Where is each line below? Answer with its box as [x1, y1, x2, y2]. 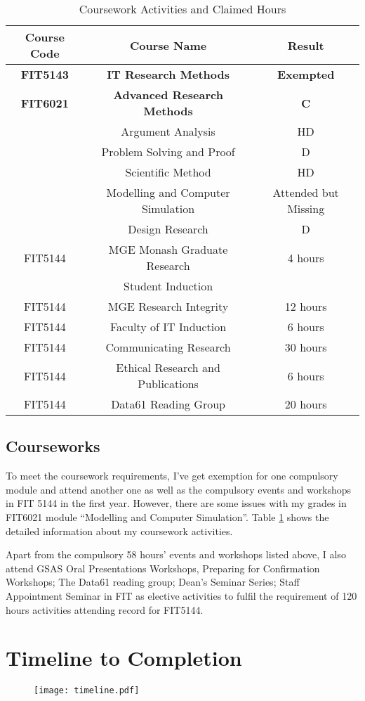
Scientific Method [125, 164, 211, 180]
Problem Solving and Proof [101, 143, 235, 160]
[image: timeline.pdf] [34, 686, 140, 696]
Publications [138, 375, 199, 392]
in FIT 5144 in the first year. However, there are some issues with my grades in [6, 496, 347, 510]
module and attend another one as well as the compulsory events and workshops [6, 482, 352, 496]
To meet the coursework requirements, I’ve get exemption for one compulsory [6, 468, 338, 483]
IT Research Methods [107, 66, 230, 82]
